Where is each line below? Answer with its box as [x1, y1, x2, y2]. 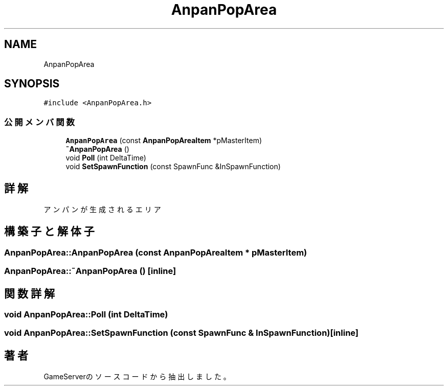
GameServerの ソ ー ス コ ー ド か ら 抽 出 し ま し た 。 [43, 372, 231, 381]
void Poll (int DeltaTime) [65, 153, 146, 163]
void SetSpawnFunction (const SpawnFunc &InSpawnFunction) [65, 162, 281, 171]
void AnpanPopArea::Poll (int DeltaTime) [4, 309, 168, 320]
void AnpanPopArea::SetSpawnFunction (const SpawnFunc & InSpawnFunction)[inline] [4, 328, 359, 338]
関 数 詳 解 [4, 287, 55, 300]
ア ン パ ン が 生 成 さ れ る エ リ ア [43, 205, 161, 214]
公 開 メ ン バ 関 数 [4, 117, 75, 127]
